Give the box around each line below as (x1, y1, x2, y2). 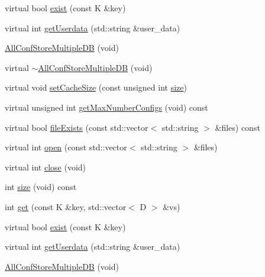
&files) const (215, 121, 260, 133)
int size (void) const (5, 181, 77, 193)
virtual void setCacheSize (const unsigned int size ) (5, 81, 187, 94)
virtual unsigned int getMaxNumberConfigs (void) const (5, 101, 208, 113)
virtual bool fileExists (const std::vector (5, 121, 148, 133)
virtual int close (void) (5, 160, 86, 173)
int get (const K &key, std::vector (5, 200, 127, 212)
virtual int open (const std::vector (5, 141, 127, 153)
